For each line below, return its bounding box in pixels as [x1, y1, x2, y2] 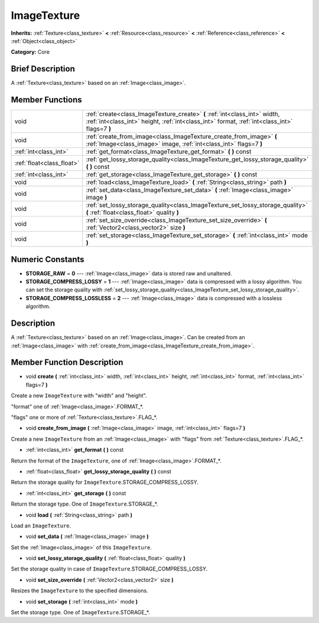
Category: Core [11, 48, 50, 55]
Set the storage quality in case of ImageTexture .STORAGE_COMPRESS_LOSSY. [11, 565, 208, 572]
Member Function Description [11, 358, 123, 368]
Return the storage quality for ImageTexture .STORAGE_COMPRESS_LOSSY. [11, 478, 199, 486]
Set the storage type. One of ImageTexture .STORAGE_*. [11, 609, 150, 616]
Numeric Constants [11, 254, 85, 264]
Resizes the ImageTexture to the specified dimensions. [11, 587, 148, 594]
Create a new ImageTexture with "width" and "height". [11, 392, 147, 399]
